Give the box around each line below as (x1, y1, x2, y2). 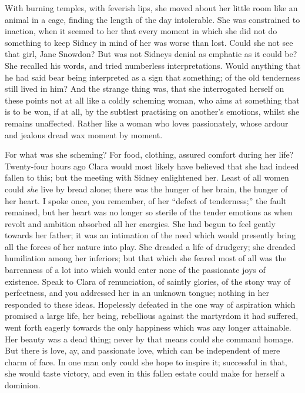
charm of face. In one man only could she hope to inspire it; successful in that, (5, 355, 287, 368)
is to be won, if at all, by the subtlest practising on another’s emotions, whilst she (5, 105, 300, 118)
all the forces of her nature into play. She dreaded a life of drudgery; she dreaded (5, 240, 296, 252)
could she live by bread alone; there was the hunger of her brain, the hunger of (5, 182, 288, 195)
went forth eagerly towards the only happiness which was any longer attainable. (5, 321, 291, 334)
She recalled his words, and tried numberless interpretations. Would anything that (5, 59, 301, 71)
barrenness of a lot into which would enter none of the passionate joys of (5, 264, 266, 276)
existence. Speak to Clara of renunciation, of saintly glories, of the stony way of (5, 275, 291, 287)
